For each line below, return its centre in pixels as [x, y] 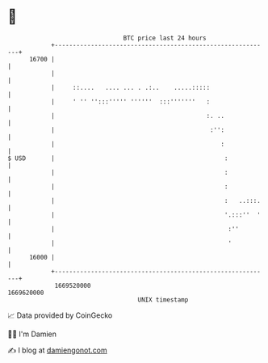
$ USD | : [118, 158]
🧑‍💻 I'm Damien [32, 334]
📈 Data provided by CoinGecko [60, 315]
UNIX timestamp [163, 300]
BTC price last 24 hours [165, 38]
